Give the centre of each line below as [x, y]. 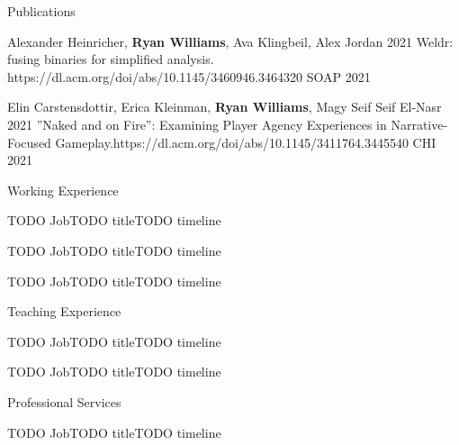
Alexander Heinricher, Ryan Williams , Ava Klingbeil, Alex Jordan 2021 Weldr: [230, 41]
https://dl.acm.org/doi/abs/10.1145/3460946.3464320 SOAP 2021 [189, 76]
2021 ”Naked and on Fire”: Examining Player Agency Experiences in [197, 124]
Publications [41, 11]
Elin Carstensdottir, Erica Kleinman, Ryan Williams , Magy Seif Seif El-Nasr [225, 107]
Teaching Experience [64, 311]
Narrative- [419, 124]
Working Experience [63, 190]
